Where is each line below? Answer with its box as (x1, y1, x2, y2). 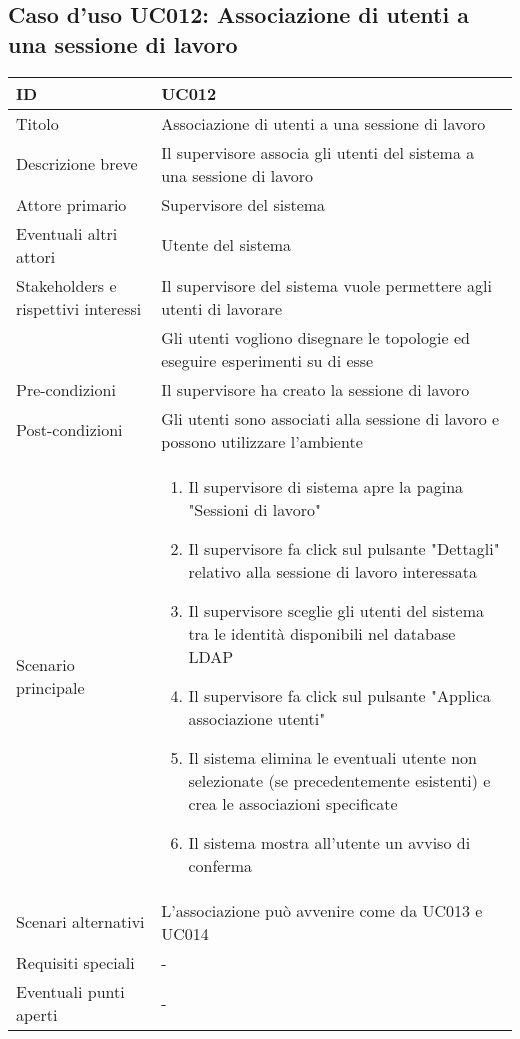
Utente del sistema (161, 233, 292, 257)
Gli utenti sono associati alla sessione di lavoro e (161, 406, 500, 430)
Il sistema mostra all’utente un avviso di (188, 830, 471, 854)
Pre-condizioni (16, 377, 116, 401)
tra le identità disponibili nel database (188, 621, 456, 645)
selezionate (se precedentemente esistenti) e (188, 768, 491, 792)
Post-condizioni (16, 418, 123, 442)
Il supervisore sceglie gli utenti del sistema (188, 598, 484, 622)
